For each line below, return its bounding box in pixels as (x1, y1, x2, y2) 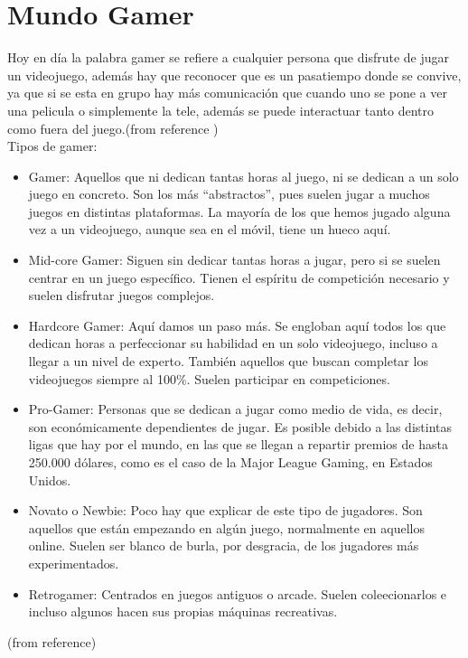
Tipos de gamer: (7, 136, 98, 155)
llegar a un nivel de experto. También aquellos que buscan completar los (28, 352, 428, 371)
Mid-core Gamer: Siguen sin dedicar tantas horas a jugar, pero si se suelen (28, 250, 441, 269)
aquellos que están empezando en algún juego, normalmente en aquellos (28, 518, 425, 537)
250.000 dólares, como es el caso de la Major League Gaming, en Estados (28, 453, 433, 471)
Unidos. (28, 470, 71, 489)
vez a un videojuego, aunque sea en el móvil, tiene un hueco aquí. (28, 220, 391, 239)
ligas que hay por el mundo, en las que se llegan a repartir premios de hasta (28, 435, 448, 454)
